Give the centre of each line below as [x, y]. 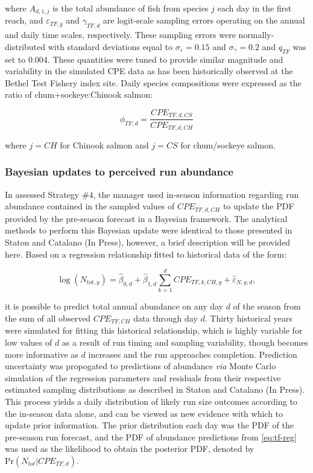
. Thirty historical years [248, 318]
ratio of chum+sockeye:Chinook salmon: [79, 94]
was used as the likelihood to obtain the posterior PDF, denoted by [130, 449]
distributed [25, 46]
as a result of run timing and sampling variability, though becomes [185, 342]
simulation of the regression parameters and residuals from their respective [143, 377]
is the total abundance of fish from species [131, 8]
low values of [29, 342]
